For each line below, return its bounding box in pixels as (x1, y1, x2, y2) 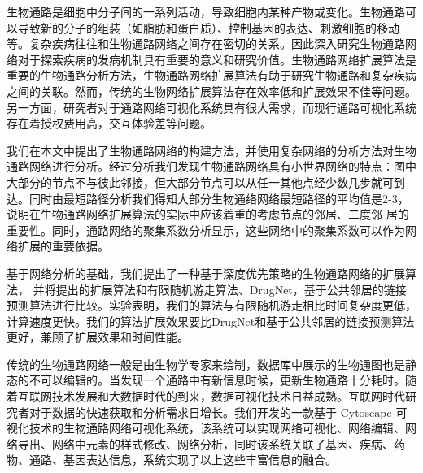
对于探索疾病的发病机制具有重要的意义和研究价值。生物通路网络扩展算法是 (17, 50, 416, 67)
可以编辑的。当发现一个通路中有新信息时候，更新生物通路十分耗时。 (40, 371, 405, 388)
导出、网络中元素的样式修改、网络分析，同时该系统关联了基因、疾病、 (17, 435, 394, 452)
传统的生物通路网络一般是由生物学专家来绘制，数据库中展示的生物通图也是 (7, 355, 405, 372)
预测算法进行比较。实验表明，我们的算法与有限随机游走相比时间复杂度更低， (7, 297, 416, 314)
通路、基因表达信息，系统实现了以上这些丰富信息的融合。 (28, 451, 337, 468)
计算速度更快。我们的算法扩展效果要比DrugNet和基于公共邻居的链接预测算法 (7, 312, 415, 329)
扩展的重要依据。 (17, 237, 109, 254)
